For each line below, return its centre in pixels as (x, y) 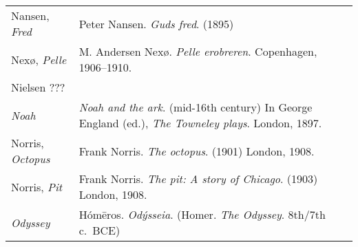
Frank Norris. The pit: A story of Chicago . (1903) (198, 179)
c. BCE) (99, 230)
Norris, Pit (37, 186)
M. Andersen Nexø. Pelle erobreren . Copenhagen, (198, 51)
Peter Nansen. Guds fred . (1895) (156, 23)
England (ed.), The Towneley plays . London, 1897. (200, 123)
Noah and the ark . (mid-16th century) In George (196, 107)
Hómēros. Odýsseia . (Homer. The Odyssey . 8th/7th (202, 214)
